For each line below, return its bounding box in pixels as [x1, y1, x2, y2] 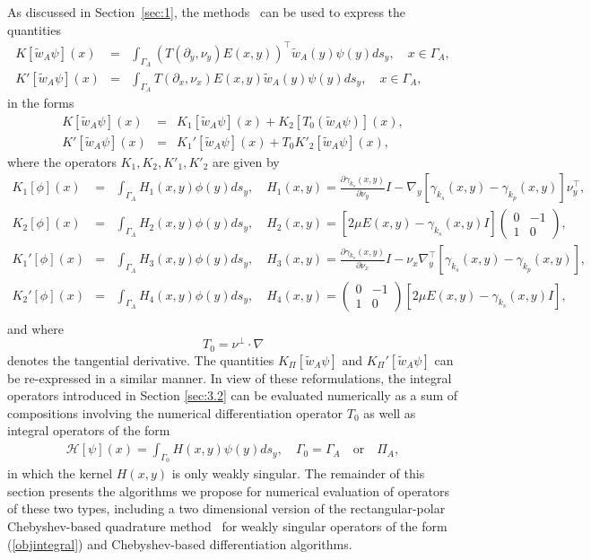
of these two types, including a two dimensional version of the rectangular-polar [7, 499, 446, 518]
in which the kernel [7, 464, 113, 483]
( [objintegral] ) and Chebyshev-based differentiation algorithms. [7, 534, 352, 553]
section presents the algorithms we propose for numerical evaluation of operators [7, 481, 450, 500]
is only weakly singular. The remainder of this [171, 464, 425, 483]
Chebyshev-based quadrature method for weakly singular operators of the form [7, 517, 448, 536]
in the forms [7, 93, 74, 112]
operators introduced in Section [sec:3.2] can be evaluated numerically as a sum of [7, 386, 458, 405]
